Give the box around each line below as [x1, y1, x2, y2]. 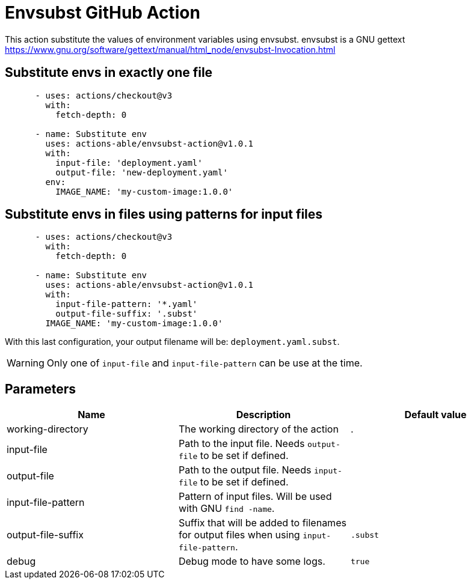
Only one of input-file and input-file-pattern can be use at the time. [46, 357, 363, 370]
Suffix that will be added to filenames [178, 517, 346, 529]
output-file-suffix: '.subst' [55, 309, 198, 319]
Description [236, 409, 291, 421]
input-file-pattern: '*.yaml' [55, 299, 198, 309]
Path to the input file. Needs [178, 437, 305, 450]
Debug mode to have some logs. [178, 555, 325, 568]
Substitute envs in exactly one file [5, 65, 213, 81]
